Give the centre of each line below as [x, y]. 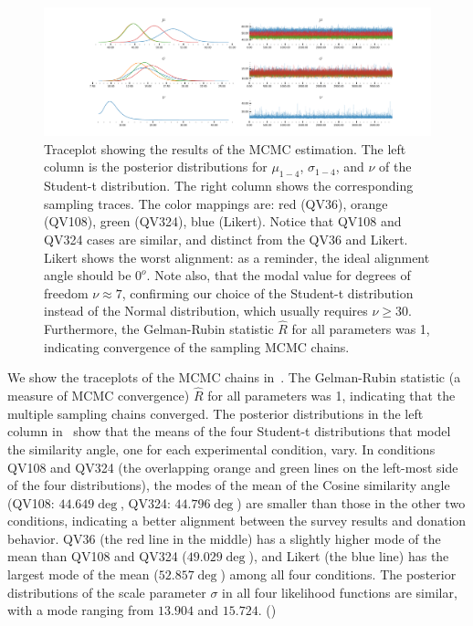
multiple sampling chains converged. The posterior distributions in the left [215, 413]
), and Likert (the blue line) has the [349, 556]
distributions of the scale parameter [107, 592]
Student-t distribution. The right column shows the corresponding [229, 186]
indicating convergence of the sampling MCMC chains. [197, 346]
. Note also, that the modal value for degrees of [279, 275]
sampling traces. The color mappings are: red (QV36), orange [216, 203]
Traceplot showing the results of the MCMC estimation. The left [225, 148]
